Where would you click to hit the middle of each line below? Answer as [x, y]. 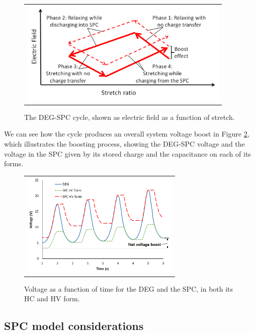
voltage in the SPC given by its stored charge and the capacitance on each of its [127, 153]
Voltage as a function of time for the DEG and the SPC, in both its [129, 288]
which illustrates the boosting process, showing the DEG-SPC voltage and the [124, 144]
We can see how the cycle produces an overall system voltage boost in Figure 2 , [127, 134]
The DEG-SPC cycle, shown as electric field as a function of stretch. [130, 117]
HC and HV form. [52, 298]
